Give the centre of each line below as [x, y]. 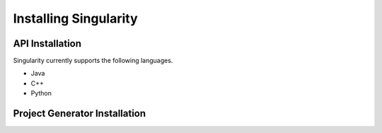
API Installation [47, 44]
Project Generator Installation [80, 114]
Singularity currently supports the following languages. [93, 61]
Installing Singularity [75, 18]
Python [41, 93]
